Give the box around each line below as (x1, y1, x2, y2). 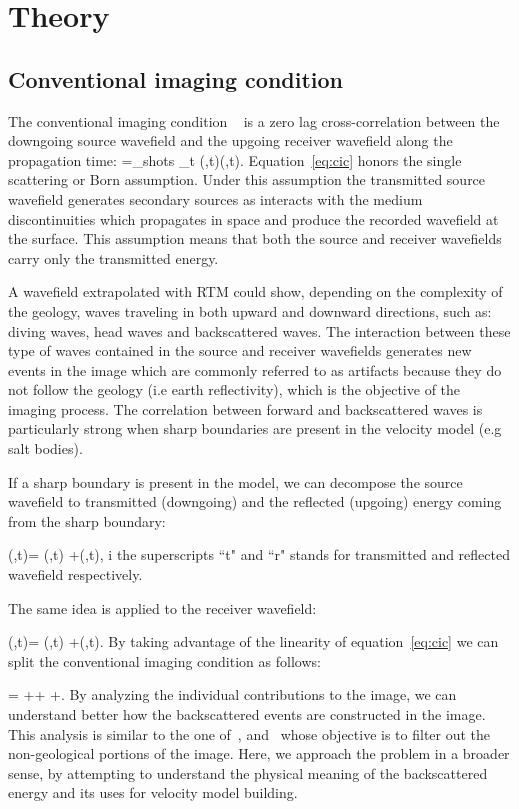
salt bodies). (8, 438, 83, 459)
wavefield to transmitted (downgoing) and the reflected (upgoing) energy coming (8, 491, 502, 512)
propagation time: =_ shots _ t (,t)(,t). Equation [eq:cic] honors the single (8, 149, 462, 170)
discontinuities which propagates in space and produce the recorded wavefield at (8, 208, 499, 229)
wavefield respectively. (8, 564, 143, 585)
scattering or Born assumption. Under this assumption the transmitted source (8, 169, 486, 190)
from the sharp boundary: (8, 510, 166, 531)
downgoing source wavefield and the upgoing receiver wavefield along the (8, 130, 453, 151)
